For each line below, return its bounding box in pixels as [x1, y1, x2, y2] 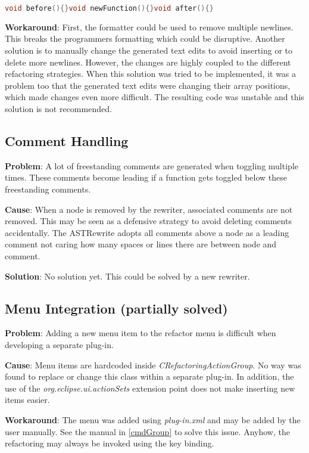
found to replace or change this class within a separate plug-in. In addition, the [5, 370, 294, 383]
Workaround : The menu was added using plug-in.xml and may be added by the [5, 413, 301, 426]
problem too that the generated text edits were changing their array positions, [5, 79, 291, 91]
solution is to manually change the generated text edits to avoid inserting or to [5, 44, 293, 57]
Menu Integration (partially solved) [5, 299, 228, 317]
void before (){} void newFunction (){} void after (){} [5, 4, 214, 13]
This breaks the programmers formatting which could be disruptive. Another [5, 32, 285, 45]
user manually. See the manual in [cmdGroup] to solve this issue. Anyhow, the [5, 425, 290, 438]
